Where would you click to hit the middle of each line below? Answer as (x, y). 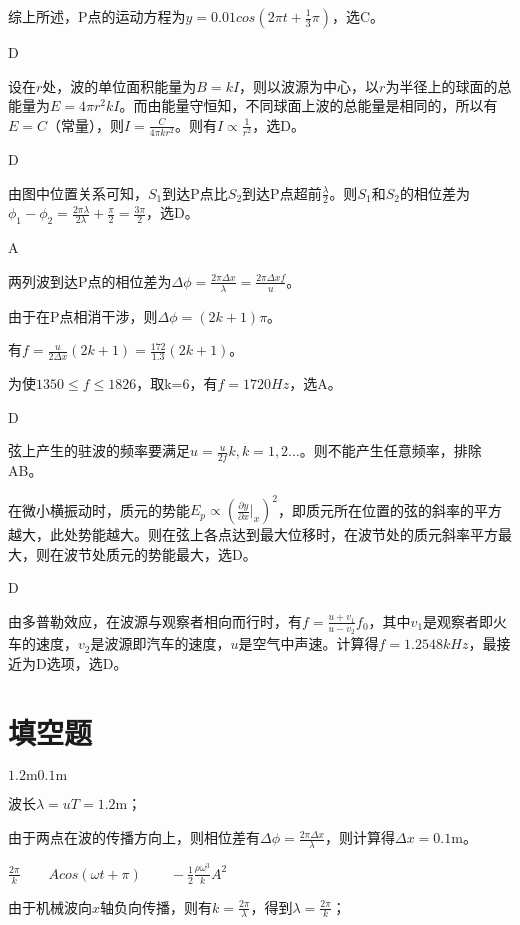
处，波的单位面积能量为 (119, 85)
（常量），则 (86, 124)
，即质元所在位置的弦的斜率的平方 (389, 509)
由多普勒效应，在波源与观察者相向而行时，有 (155, 620)
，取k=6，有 (177, 383)
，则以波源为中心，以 (309, 85)
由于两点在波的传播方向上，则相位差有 (134, 837)
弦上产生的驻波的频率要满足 (99, 450)
